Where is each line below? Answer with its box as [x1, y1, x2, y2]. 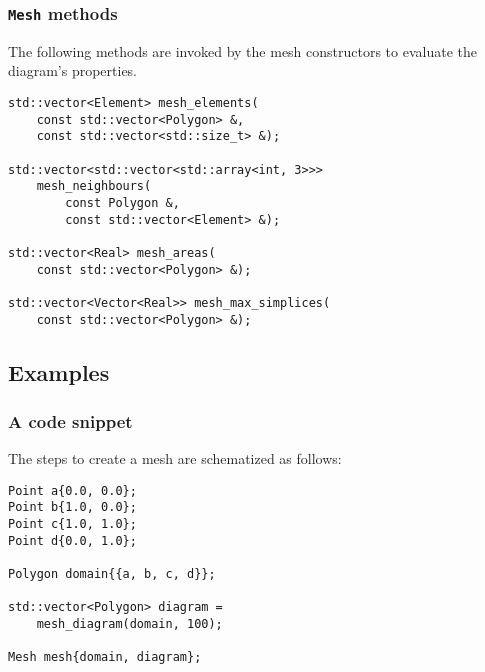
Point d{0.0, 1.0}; [8, 533, 137, 548]
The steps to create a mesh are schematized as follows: [8, 448, 342, 469]
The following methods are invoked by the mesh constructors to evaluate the [8, 40, 477, 61]
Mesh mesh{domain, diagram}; [8, 650, 202, 665]
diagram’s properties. [8, 60, 138, 81]
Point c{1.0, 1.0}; [8, 517, 137, 532]
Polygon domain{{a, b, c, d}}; [8, 567, 216, 582]
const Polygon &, [65, 195, 180, 210]
